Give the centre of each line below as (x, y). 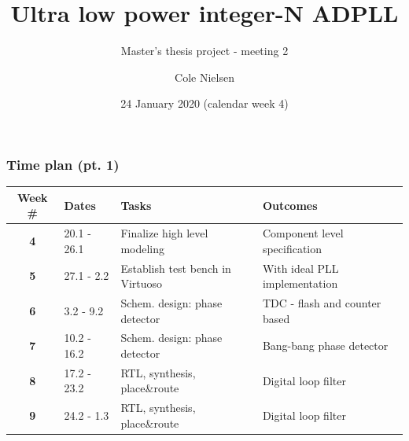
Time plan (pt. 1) (63, 164)
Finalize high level (164, 233)
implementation (300, 283)
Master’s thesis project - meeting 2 (204, 51)
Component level (303, 233)
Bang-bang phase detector (325, 345)
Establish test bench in (176, 268)
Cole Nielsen (204, 77)
